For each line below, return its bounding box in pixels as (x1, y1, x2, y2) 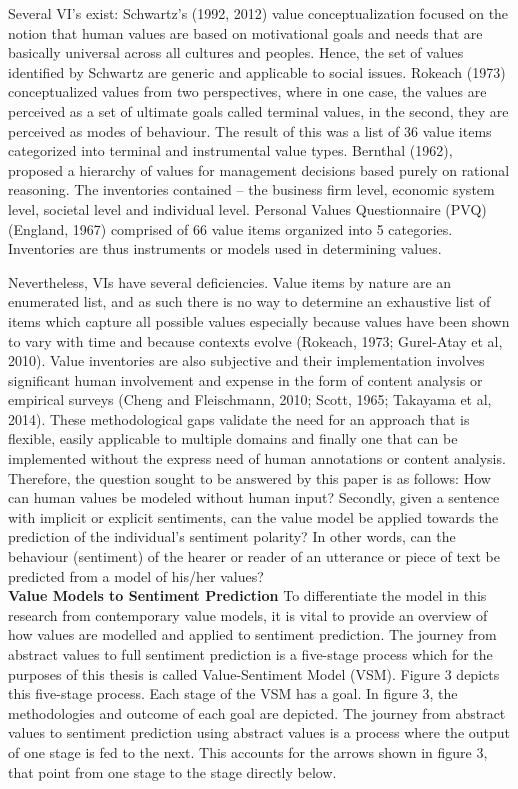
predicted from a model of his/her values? (8, 565, 264, 586)
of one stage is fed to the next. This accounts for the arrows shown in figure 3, (8, 741, 488, 762)
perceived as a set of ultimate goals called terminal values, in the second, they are (8, 100, 509, 121)
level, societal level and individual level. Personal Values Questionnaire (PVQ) (8, 198, 487, 219)
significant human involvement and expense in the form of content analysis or (8, 369, 483, 390)
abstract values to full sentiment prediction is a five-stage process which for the (8, 644, 493, 664)
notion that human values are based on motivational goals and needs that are (8, 22, 483, 43)
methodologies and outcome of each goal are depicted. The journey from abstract (8, 702, 506, 723)
